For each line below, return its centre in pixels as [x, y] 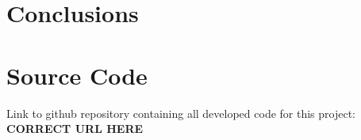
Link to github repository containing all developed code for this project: [181, 113]
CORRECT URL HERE [75, 129]
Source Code [77, 75]
